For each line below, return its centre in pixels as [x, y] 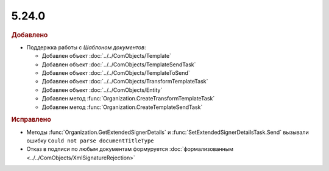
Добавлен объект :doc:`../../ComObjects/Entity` [102, 90]
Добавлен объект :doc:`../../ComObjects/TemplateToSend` [116, 72]
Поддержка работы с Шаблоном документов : [86, 47]
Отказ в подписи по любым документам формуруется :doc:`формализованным [130, 149]
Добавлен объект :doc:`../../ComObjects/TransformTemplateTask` [125, 82]
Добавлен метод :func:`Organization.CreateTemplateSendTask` [122, 107]
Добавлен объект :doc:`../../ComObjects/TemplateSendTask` [119, 65]
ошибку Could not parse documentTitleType [90, 141]
